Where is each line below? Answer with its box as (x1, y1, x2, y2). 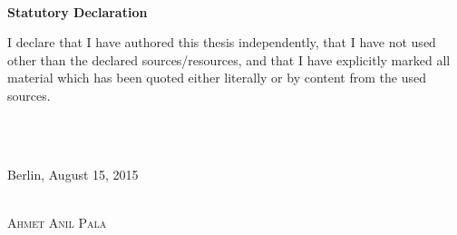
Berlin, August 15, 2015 (7, 164, 139, 183)
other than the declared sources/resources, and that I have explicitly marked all (7, 50, 451, 69)
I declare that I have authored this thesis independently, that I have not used (7, 33, 436, 52)
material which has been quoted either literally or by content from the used (7, 68, 426, 87)
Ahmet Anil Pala (7, 212, 107, 231)
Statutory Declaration (7, 2, 148, 21)
